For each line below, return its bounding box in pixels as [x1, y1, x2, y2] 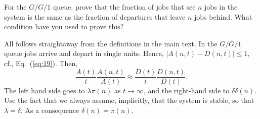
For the [4, 2, 27, 12]
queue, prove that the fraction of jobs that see [53, 2, 196, 12]
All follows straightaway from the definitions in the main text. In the [4, 38, 218, 48]
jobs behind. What [194, 11, 252, 22]
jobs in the [204, 2, 238, 12]
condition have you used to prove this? [4, 21, 124, 32]
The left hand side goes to [4, 85, 85, 95]
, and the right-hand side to [143, 85, 230, 95]
